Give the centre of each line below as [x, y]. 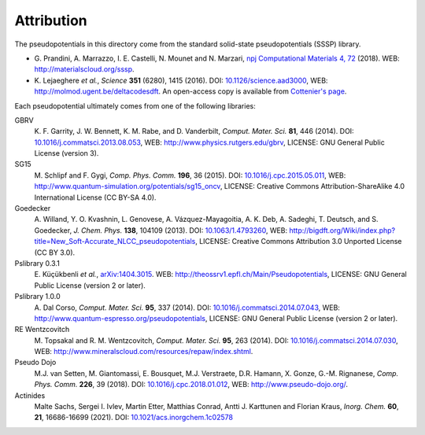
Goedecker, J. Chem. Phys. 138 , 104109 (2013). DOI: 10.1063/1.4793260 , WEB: [161, 230]
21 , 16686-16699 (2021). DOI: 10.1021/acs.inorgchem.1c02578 [134, 418]
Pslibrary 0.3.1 [37, 263]
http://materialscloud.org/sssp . [84, 69]
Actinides [30, 395]
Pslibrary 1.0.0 [37, 297]
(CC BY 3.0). [55, 253]
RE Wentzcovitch [42, 330]
